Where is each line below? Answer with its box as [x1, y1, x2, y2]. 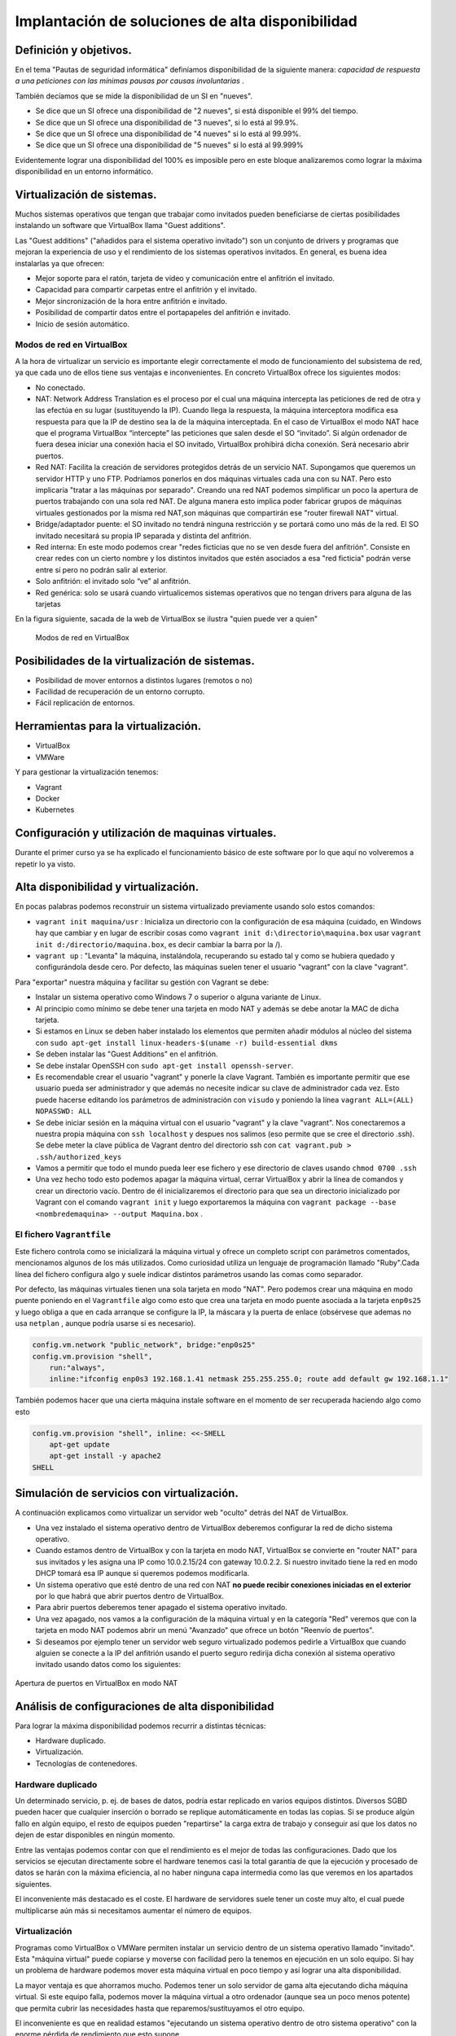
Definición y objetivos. [15, 43, 132, 57]
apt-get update [49, 1440, 110, 1450]
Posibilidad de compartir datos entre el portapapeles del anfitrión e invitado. [35, 308, 291, 318]
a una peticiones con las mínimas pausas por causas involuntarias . [15, 76, 244, 86]
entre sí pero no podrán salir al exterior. [35, 564, 168, 574]
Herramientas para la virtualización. [15, 719, 202, 733]
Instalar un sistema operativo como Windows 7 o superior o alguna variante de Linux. [35, 992, 322, 1002]
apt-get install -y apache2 [49, 1451, 162, 1461]
